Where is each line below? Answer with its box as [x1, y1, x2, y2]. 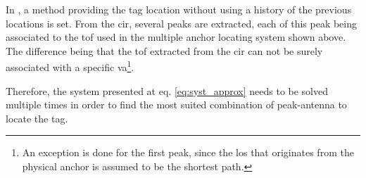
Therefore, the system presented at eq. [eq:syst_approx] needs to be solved [6, 83, 329, 98]
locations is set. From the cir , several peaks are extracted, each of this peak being [6, 15, 357, 30]
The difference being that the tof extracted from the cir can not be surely [6, 43, 323, 58]
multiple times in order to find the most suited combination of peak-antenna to [6, 97, 347, 112]
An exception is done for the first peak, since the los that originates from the [22, 145, 354, 160]
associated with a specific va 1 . [6, 58, 134, 75]
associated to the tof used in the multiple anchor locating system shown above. [6, 30, 346, 44]
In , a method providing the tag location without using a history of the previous [6, 2, 352, 16]
